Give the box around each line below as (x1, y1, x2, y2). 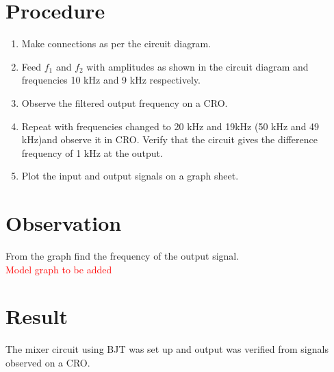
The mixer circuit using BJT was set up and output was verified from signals (5, 342, 329, 356)
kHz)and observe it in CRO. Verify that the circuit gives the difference (21, 132, 318, 147)
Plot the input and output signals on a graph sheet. (21, 169, 239, 183)
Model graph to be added (5, 262, 112, 276)
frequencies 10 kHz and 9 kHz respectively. (21, 73, 201, 87)
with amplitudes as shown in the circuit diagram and (86, 59, 309, 73)
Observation (5, 209, 122, 237)
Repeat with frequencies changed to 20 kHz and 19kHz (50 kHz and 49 (21, 119, 320, 133)
